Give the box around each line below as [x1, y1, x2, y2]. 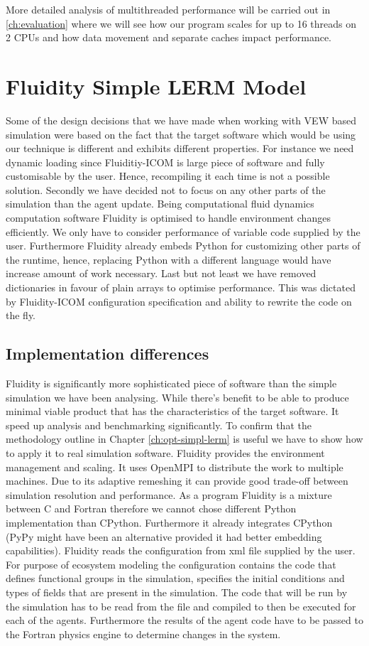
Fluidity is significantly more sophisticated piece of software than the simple [6, 376, 337, 391]
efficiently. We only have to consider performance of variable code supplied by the [6, 224, 360, 239]
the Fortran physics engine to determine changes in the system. [6, 626, 281, 641]
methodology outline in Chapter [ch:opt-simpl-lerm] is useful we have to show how [6, 431, 363, 446]
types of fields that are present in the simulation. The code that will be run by [6, 584, 348, 599]
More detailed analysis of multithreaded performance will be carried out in [6, 2, 331, 16]
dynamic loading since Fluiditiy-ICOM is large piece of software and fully [6, 154, 325, 169]
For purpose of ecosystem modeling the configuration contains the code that [6, 556, 336, 571]
